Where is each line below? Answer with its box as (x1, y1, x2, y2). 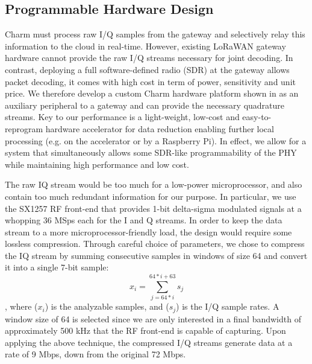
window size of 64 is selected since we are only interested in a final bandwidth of (5, 312, 301, 325)
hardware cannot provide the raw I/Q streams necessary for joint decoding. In (5, 51, 293, 64)
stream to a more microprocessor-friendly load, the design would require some (5, 225, 292, 238)
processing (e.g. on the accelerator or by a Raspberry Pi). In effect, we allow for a (5, 134, 307, 147)
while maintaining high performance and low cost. (5, 158, 189, 170)
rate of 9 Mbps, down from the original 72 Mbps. (5, 348, 186, 360)
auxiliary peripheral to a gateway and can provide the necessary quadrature (5, 98, 285, 111)
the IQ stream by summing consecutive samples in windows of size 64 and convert (5, 249, 308, 261)
